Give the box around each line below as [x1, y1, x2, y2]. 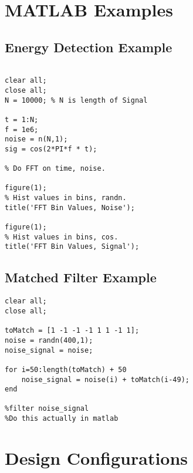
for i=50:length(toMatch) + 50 [5, 365, 127, 374]
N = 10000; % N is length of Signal [5, 96, 148, 104]
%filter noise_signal [5, 404, 89, 413]
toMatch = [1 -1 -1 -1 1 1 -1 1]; [5, 326, 140, 335]
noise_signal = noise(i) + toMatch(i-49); [21, 375, 189, 384]
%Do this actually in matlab [5, 414, 118, 423]
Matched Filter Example [5, 268, 157, 286]
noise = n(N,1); [5, 135, 68, 144]
